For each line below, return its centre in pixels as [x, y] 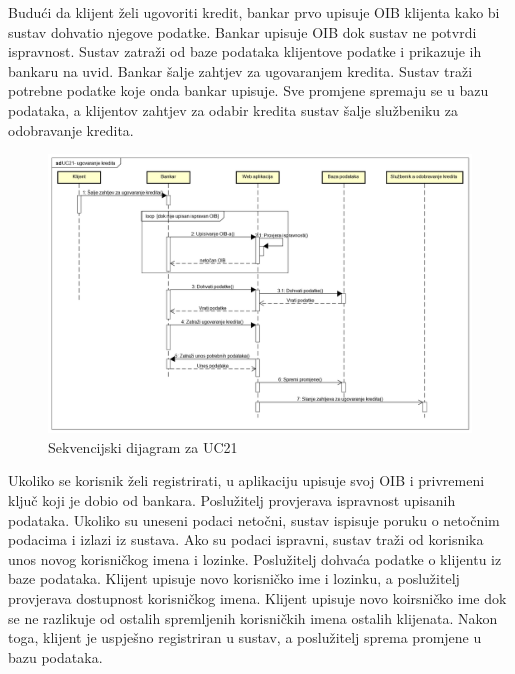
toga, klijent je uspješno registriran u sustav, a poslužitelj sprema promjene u [245, 637]
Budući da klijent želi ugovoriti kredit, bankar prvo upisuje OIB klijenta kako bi [254, 12]
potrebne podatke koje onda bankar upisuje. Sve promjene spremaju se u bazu [248, 90]
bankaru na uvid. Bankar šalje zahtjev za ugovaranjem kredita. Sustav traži [240, 70]
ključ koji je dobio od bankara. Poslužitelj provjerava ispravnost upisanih [232, 500]
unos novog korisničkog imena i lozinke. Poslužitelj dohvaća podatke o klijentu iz [255, 558]
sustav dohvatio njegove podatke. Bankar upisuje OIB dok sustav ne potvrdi [242, 31]
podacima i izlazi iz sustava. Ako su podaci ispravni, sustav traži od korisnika [246, 539]
